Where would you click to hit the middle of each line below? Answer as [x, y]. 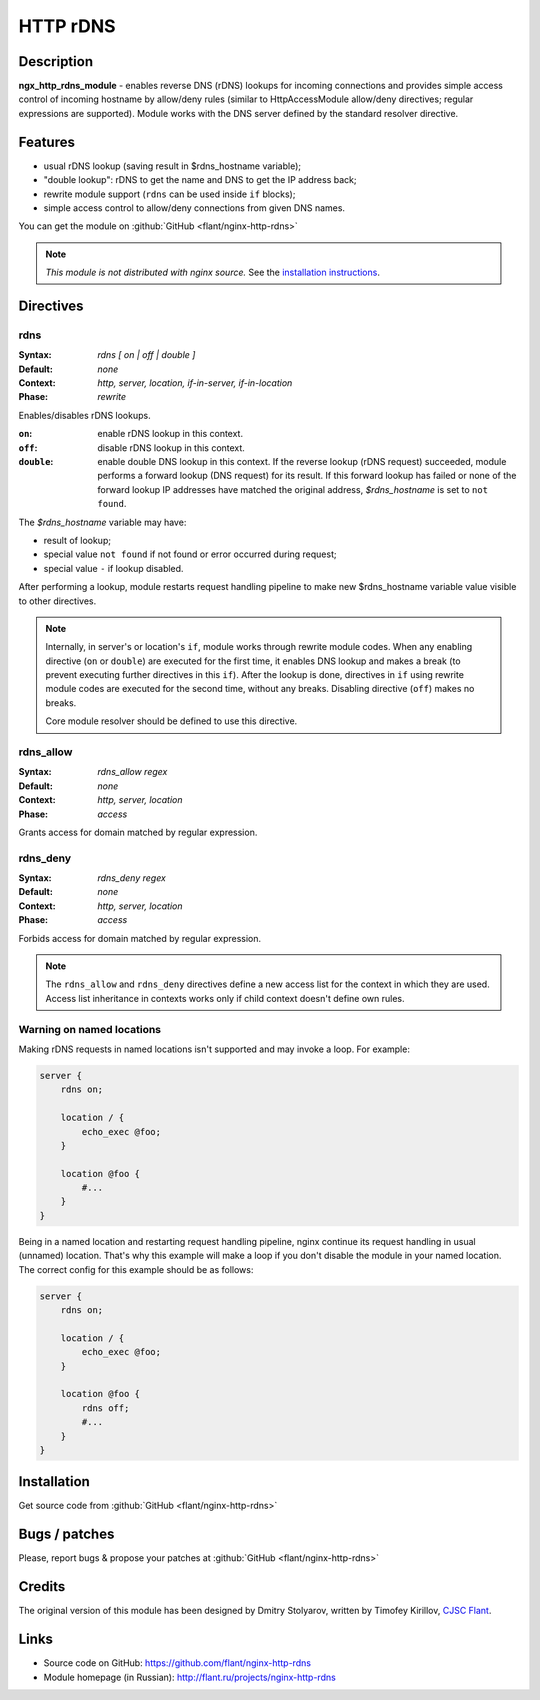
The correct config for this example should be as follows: [136, 1269]
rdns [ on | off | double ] [146, 355]
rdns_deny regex [132, 878]
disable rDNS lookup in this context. [171, 447]
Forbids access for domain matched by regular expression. [140, 938]
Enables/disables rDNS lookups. [84, 415]
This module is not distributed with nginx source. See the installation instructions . [212, 272]
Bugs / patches [66, 1534]
